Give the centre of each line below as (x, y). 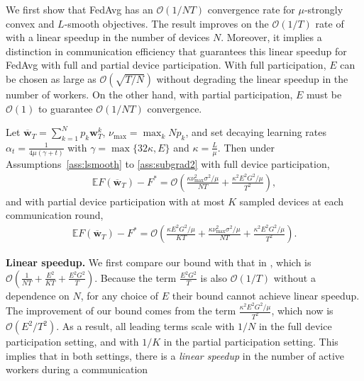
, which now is (302, 311)
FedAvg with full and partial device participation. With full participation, (166, 65)
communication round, (55, 215)
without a (294, 277)
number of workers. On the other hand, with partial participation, (149, 94)
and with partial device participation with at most (115, 201)
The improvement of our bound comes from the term (121, 311)
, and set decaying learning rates (256, 132)
